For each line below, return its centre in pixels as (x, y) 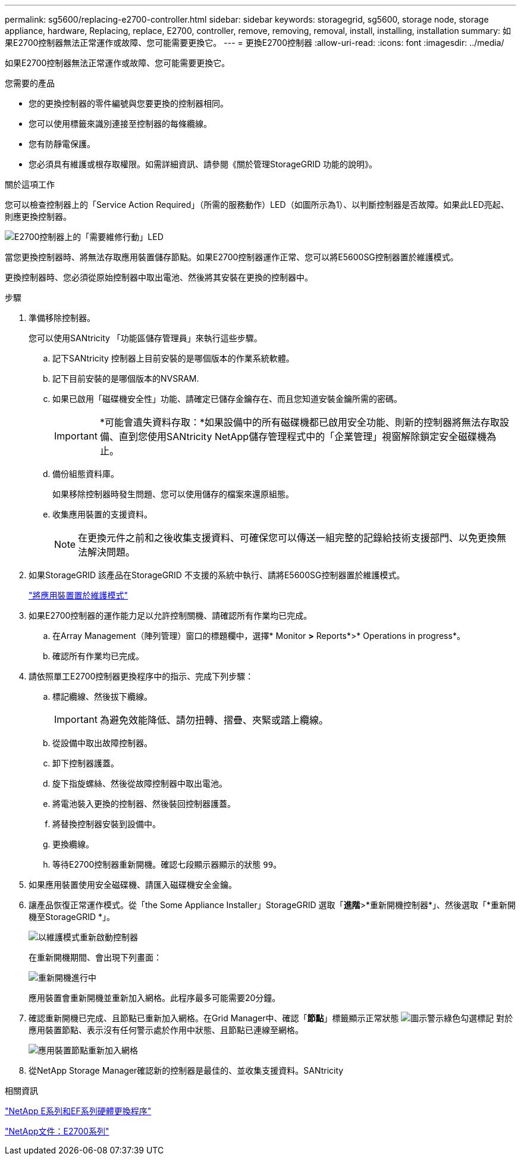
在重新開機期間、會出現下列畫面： (95, 957)
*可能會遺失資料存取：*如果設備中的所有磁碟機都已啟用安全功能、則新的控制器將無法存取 (300, 422)
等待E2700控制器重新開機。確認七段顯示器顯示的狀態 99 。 (167, 864)
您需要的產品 (30, 83)
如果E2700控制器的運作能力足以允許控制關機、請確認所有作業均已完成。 (170, 615)
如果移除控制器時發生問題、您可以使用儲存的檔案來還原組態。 (173, 494)
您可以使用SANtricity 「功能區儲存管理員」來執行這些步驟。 (145, 338)
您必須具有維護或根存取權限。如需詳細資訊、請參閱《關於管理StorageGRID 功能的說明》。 (203, 164)
